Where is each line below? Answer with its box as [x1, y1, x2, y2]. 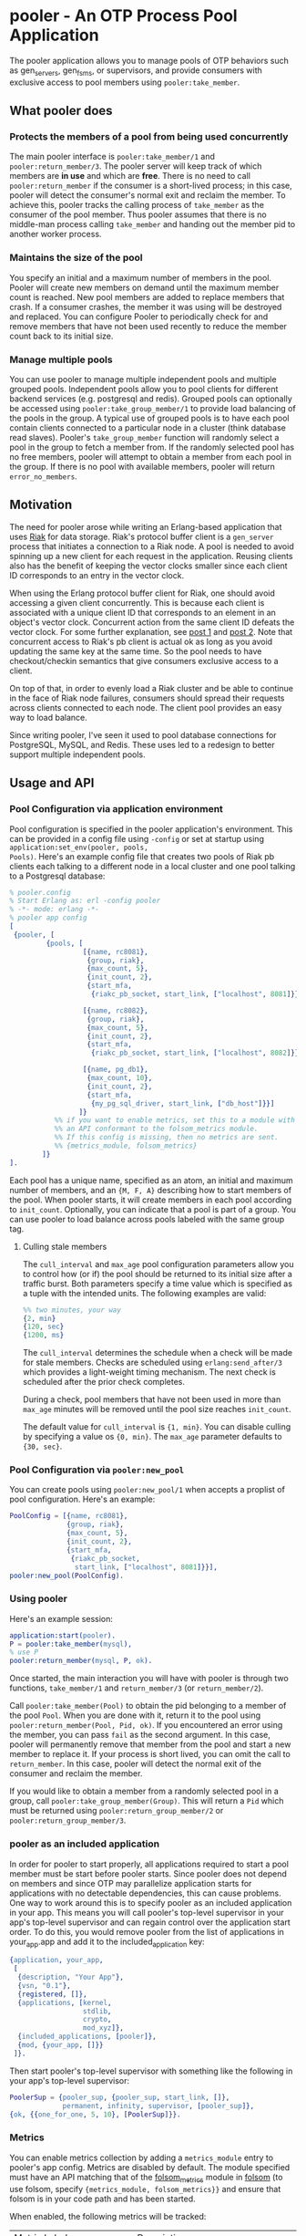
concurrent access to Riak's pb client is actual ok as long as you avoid [9, 636, 273, 647]
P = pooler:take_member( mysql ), [9, 1639, 132, 1648]
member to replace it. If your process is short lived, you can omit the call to [9, 1749, 291, 1760]
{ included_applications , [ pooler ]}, [17, 2032, 157, 2042]
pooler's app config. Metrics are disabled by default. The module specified [9, 2161, 291, 2172]
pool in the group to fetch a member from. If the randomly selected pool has [9, 442, 294, 452]
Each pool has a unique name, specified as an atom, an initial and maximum [9, 1174, 293, 1186]
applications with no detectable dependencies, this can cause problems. [9, 1888, 281, 1898]
